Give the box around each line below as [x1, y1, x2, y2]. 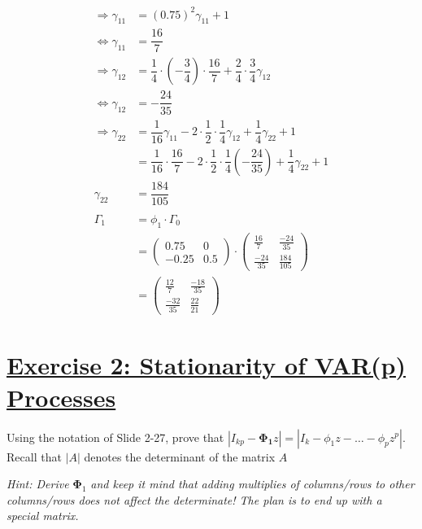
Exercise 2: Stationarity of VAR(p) [7, 348, 406, 382]
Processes [7, 380, 116, 413]
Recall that [7, 448, 62, 465]
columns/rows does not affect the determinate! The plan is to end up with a [7, 491, 382, 508]
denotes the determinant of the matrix [84, 448, 276, 465]
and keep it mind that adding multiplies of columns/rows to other [90, 475, 415, 492]
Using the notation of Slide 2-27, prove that [7, 428, 224, 445]
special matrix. [7, 507, 79, 524]
